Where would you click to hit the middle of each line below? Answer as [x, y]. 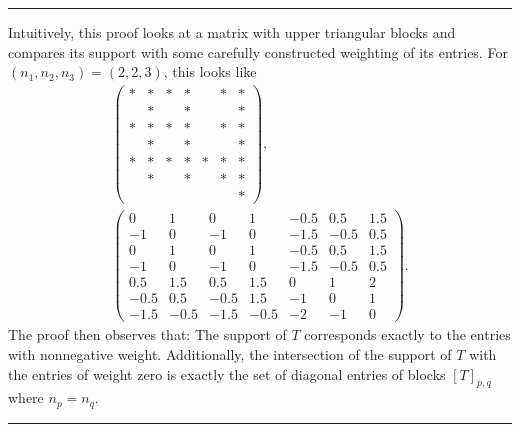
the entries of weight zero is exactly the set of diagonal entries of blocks [227, 373]
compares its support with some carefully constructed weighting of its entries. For [258, 51]
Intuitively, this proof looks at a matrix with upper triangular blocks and [232, 32]
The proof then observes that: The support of [147, 334]
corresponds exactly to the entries [407, 334]
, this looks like [210, 71]
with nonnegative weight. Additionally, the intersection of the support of [230, 354]
